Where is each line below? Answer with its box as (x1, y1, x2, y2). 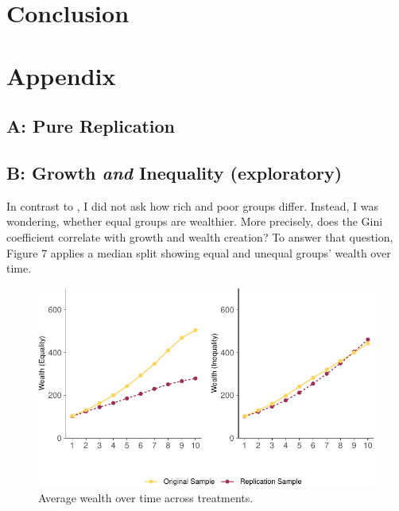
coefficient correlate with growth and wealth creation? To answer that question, (6, 228, 393, 245)
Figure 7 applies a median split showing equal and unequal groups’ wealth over (6, 244, 391, 261)
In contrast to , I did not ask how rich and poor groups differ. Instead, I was (6, 197, 379, 214)
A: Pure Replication (6, 114, 176, 138)
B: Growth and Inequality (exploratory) (6, 160, 343, 184)
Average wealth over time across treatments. (38, 489, 254, 505)
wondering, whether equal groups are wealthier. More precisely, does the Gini (6, 213, 383, 230)
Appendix (6, 59, 116, 91)
